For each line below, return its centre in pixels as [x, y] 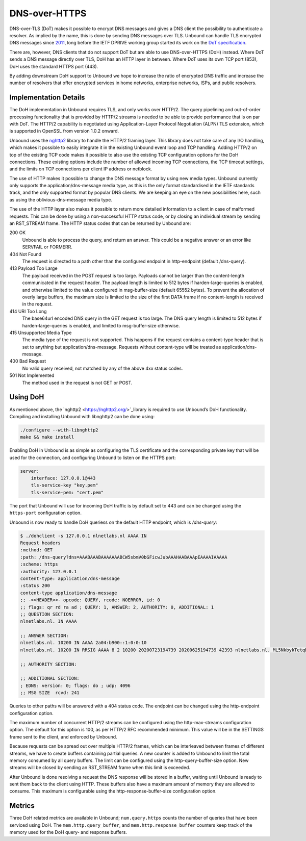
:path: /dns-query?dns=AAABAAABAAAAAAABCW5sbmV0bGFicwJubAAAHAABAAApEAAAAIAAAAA [124, 557]
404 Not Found [25, 254]
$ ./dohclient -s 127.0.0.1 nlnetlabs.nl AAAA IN [83, 536]
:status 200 [35, 586]
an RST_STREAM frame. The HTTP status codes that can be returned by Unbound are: [100, 223]
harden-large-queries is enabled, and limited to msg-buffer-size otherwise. [101, 325]
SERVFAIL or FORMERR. [47, 247]
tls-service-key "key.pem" [65, 485]
